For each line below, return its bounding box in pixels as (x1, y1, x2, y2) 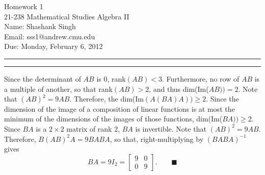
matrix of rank (66, 123, 112, 134)
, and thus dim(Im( (149, 83, 209, 94)
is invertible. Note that (135, 123, 206, 134)
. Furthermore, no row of (162, 73, 240, 84)
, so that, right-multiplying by (110, 133, 204, 144)
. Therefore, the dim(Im (69, 93, 144, 104)
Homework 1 (4, 1, 43, 11)
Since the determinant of (4, 73, 81, 84)
